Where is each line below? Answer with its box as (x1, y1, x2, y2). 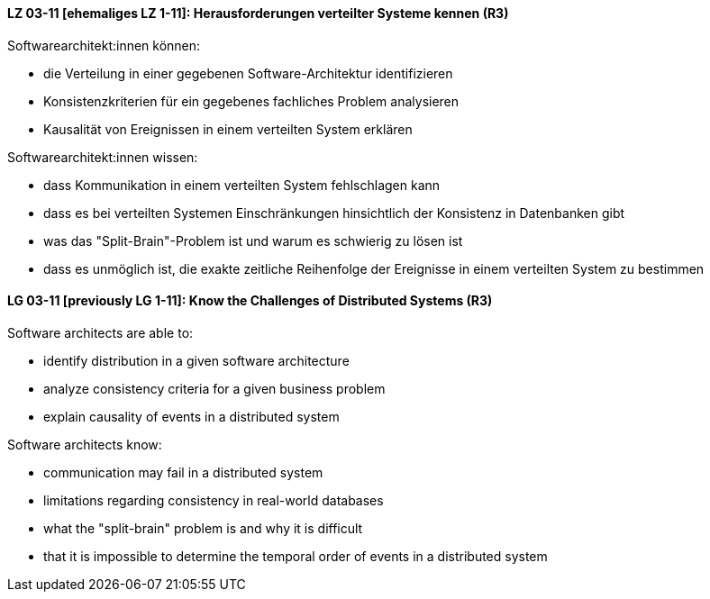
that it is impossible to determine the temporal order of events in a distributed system (43, 548, 548, 564)
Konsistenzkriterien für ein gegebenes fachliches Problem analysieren (43, 93, 460, 109)
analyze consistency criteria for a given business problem (43, 380, 386, 396)
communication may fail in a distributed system (43, 464, 323, 480)
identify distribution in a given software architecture (43, 352, 350, 368)
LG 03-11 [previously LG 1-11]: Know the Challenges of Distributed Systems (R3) (7, 293, 493, 309)
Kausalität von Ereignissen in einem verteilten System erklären (43, 121, 413, 137)
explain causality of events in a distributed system (43, 408, 340, 424)
